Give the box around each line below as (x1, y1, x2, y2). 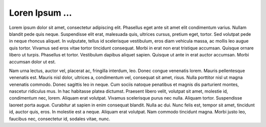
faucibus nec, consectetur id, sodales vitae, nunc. (9, 116, 110, 122)
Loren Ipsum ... (9, 7, 72, 18)
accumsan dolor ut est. (9, 59, 56, 65)
